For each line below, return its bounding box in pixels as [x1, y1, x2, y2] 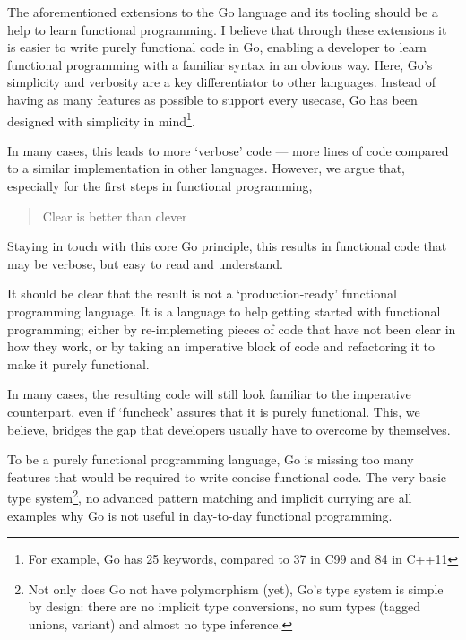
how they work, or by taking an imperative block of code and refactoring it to [7, 337, 435, 356]
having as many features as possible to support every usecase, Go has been [7, 90, 418, 108]
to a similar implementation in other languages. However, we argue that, [7, 159, 406, 177]
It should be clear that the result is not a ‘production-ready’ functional [7, 284, 397, 303]
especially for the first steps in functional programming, [7, 177, 313, 195]
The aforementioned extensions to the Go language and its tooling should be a [7, 3, 438, 21]
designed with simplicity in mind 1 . [7, 108, 195, 130]
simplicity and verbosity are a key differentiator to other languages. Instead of [7, 73, 436, 91]
